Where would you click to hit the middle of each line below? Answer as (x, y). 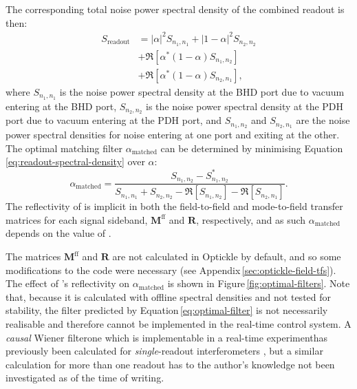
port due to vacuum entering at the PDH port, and (113, 120)
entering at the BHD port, (61, 106)
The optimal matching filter (64, 148)
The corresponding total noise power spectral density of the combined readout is (175, 9)
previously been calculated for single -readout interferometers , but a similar (164, 351)
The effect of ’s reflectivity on (68, 283)
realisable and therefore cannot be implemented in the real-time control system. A (178, 323)
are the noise (323, 120)
